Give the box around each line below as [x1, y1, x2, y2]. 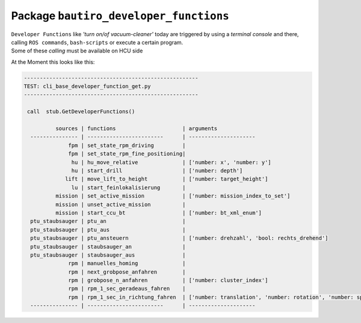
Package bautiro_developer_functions [11, 9, 230, 22]
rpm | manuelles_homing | [68, 260, 186, 267]
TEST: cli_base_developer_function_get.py [23, 83, 151, 90]
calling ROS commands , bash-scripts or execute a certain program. [11, 39, 184, 46]
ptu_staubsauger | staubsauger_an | [30, 243, 186, 250]
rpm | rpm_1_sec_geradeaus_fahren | [68, 285, 186, 292]
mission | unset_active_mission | [55, 201, 186, 208]
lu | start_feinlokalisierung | [71, 184, 186, 191]
